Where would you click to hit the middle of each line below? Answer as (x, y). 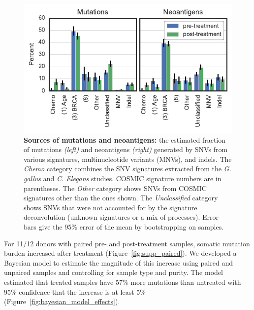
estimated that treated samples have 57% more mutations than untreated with (123, 282)
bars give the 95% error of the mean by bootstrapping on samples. (124, 226)
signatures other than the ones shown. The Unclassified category (121, 198)
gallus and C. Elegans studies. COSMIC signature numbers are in (123, 178)
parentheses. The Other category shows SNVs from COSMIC (115, 188)
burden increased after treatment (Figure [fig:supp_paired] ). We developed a (120, 253)
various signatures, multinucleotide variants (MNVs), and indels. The (128, 159)
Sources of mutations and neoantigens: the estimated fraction (125, 139)
